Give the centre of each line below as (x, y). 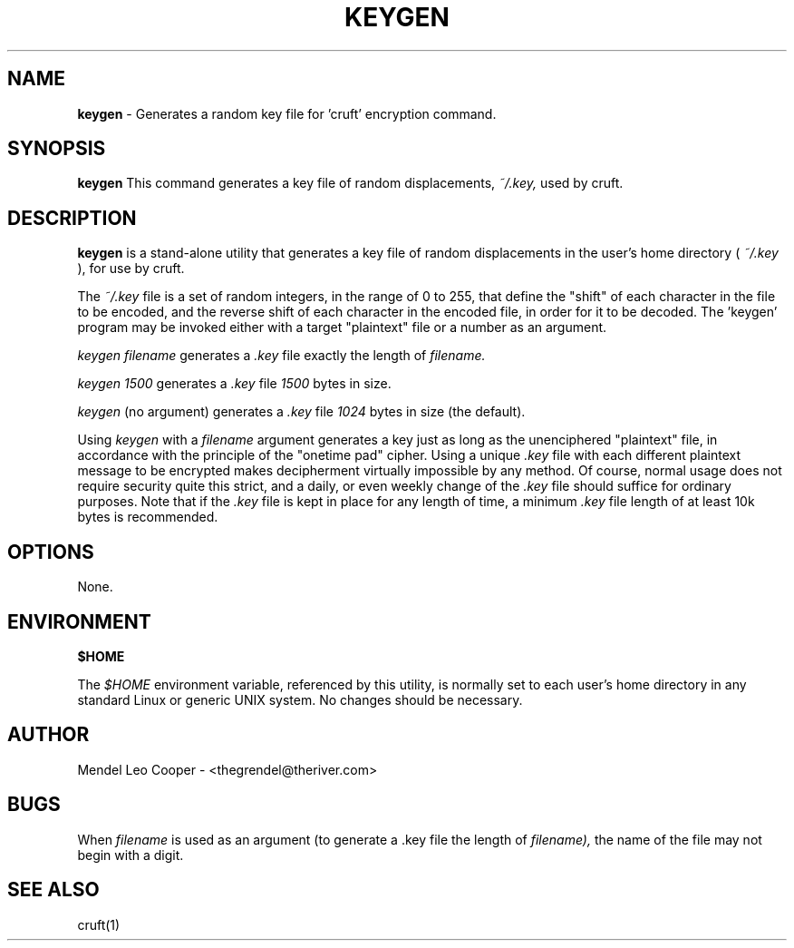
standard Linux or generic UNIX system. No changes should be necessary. (300, 699)
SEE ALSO (53, 890)
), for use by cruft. (131, 269)
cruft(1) (99, 924)
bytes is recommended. (148, 517)
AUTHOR (48, 735)
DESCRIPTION (72, 218)
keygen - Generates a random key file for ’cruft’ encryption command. (287, 113)
